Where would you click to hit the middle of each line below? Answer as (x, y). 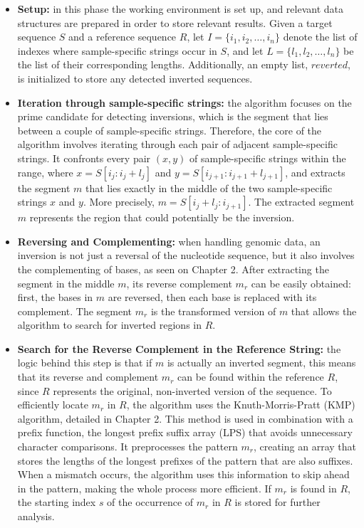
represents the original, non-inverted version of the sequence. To (192, 390)
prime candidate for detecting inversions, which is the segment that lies (173, 116)
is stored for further (277, 502)
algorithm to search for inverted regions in (109, 325)
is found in (313, 488)
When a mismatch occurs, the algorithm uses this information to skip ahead (183, 474)
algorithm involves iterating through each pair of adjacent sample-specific (177, 144)
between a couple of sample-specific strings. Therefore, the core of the (170, 130)
